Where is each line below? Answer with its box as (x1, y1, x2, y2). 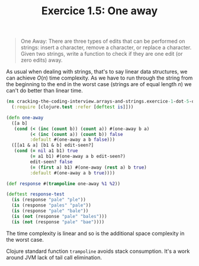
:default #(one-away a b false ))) (30, 137, 115, 143)
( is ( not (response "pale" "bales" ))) (11, 213, 108, 219)
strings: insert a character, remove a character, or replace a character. (20, 44, 192, 51)
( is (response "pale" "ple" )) (11, 197, 86, 203)
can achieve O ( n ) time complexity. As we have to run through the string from (6, 74, 193, 81)
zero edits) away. (20, 56, 63, 64)
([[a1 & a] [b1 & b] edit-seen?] (11, 142, 94, 148)
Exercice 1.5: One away (41, 4, 158, 18)
